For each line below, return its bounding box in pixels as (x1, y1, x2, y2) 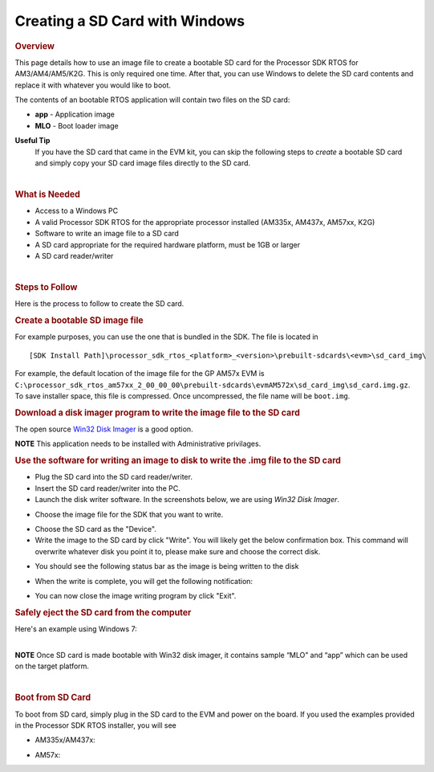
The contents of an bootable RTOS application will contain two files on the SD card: (14, 95, 290, 104)
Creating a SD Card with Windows (14, 12, 245, 30)
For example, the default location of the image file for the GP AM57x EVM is (14, 369, 265, 378)
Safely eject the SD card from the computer (14, 607, 192, 618)
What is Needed (14, 189, 80, 200)
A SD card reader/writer (34, 251, 114, 260)
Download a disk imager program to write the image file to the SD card (14, 406, 300, 418)
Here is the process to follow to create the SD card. (14, 299, 185, 308)
